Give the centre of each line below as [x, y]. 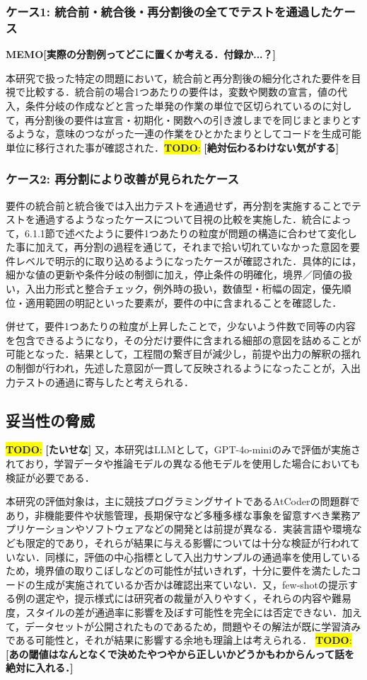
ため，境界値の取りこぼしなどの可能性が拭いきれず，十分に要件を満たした [179, 571]
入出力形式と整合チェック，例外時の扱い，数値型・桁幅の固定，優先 [183, 289]
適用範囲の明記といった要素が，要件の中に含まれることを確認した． [183, 302]
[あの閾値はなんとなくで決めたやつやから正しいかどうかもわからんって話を [180, 653]
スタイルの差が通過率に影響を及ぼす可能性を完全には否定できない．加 [188, 612]
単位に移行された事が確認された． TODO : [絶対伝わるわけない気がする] [173, 147]
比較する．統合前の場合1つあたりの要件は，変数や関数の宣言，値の [181, 92]
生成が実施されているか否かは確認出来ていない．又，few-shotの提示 [192, 584]
